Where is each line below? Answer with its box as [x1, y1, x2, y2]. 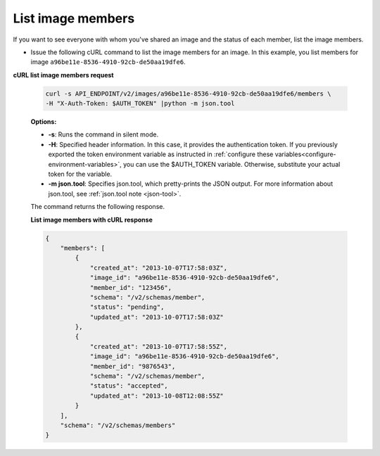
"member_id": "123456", [89, 284, 172, 291]
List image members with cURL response [30, 215, 153, 224]
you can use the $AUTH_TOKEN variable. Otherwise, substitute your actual [123, 160, 341, 168]
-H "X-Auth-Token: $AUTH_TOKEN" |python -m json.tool [45, 99, 235, 108]
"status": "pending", [89, 303, 165, 311]
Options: [30, 118, 57, 126]
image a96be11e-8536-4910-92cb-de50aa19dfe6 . [30, 58, 186, 66]
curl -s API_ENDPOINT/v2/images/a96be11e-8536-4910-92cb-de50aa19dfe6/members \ [45, 89, 331, 98]
